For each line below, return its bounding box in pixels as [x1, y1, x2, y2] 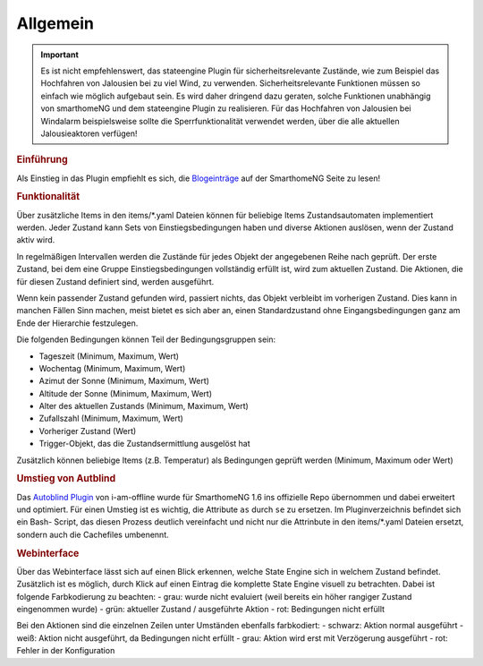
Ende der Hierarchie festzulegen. [16, 318, 139, 329]
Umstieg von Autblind [16, 473, 116, 485]
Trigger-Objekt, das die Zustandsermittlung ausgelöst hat [38, 439, 250, 449]
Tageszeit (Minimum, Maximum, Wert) [38, 350, 179, 362]
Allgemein [16, 13, 94, 33]
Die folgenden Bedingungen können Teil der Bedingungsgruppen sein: [16, 334, 276, 345]
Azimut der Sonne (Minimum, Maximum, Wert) [38, 376, 210, 387]
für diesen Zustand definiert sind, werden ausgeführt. [16, 276, 215, 286]
